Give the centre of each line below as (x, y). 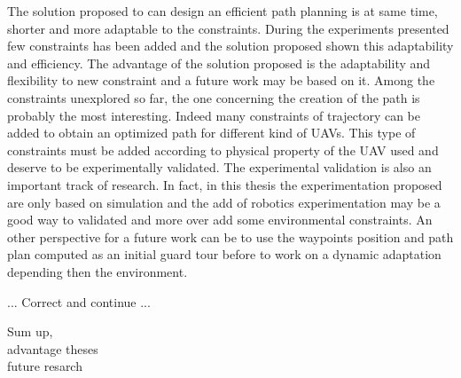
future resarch (45, 366)
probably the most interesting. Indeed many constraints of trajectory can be (214, 115)
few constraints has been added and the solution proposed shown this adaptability (230, 46)
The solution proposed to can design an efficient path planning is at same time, (223, 11)
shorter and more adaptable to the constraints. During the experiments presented (228, 28)
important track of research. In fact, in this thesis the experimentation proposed (225, 184)
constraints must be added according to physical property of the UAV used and (223, 150)
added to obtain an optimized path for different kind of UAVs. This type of (211, 133)
